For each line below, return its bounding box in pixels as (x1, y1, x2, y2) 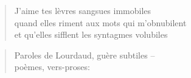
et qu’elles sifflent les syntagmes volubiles (14, 28, 168, 41)
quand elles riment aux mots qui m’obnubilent (14, 16, 187, 29)
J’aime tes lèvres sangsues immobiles (14, 4, 151, 16)
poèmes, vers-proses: (14, 60, 90, 73)
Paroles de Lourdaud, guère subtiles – (14, 48, 155, 61)
